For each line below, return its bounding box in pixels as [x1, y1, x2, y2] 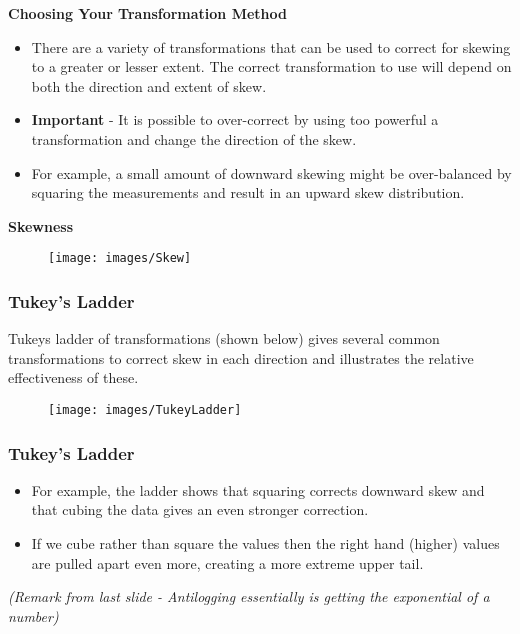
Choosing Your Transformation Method [8, 3, 287, 23]
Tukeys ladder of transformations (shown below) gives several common [8, 328, 440, 349]
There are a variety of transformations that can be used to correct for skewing [31, 36, 511, 57]
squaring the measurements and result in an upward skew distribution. [31, 182, 465, 203]
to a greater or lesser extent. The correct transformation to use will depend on [31, 56, 512, 77]
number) [8, 605, 59, 626]
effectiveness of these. [8, 367, 139, 388]
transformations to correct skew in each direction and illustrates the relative [8, 347, 474, 368]
